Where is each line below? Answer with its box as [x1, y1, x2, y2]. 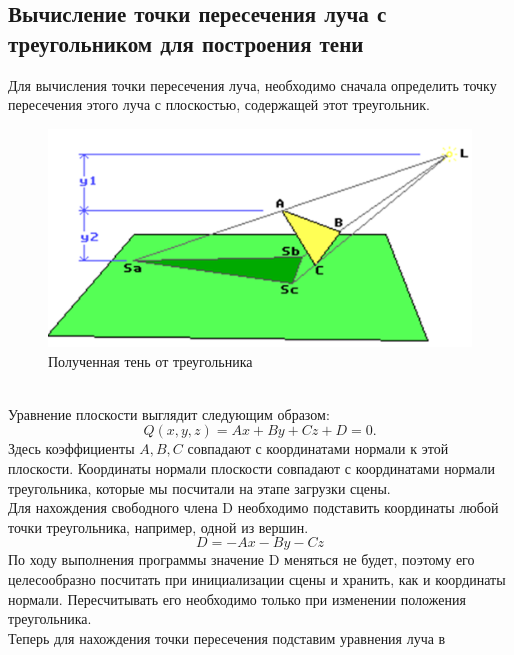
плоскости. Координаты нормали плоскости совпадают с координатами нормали [8, 457, 495, 478]
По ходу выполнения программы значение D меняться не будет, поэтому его [8, 549, 475, 570]
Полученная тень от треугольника [48, 350, 253, 371]
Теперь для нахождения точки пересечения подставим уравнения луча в [8, 627, 446, 648]
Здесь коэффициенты [8, 438, 135, 459]
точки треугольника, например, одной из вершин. [8, 516, 309, 537]
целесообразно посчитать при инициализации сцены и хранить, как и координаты [8, 568, 506, 589]
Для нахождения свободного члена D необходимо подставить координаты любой [8, 497, 499, 518]
